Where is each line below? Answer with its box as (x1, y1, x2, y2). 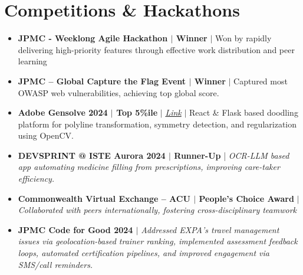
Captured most (233, 74, 288, 87)
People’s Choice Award (199, 192, 294, 204)
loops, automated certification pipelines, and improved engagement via (18, 247, 269, 259)
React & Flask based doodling (189, 106, 298, 119)
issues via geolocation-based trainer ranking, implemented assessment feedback (18, 235, 298, 247)
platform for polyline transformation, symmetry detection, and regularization (18, 117, 297, 130)
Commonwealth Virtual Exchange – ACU (18, 192, 190, 204)
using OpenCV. (18, 129, 74, 142)
